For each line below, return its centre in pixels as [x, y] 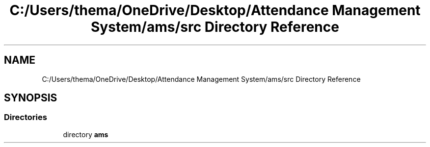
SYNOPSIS [31, 98]
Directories [26, 117]
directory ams [86, 134]
